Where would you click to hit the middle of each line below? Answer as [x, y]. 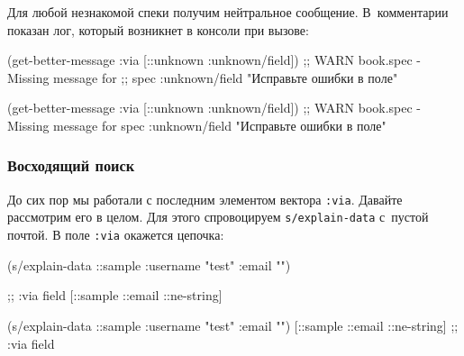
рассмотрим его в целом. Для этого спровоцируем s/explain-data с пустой [218, 217]
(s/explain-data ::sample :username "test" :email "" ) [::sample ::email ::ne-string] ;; [233, 325]
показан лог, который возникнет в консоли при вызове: [158, 29]
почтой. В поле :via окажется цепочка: [116, 235]
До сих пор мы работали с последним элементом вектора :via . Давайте [205, 199]
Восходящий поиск [71, 165]
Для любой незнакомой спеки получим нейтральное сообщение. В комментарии [228, 12]
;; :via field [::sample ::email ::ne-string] [115, 295]
